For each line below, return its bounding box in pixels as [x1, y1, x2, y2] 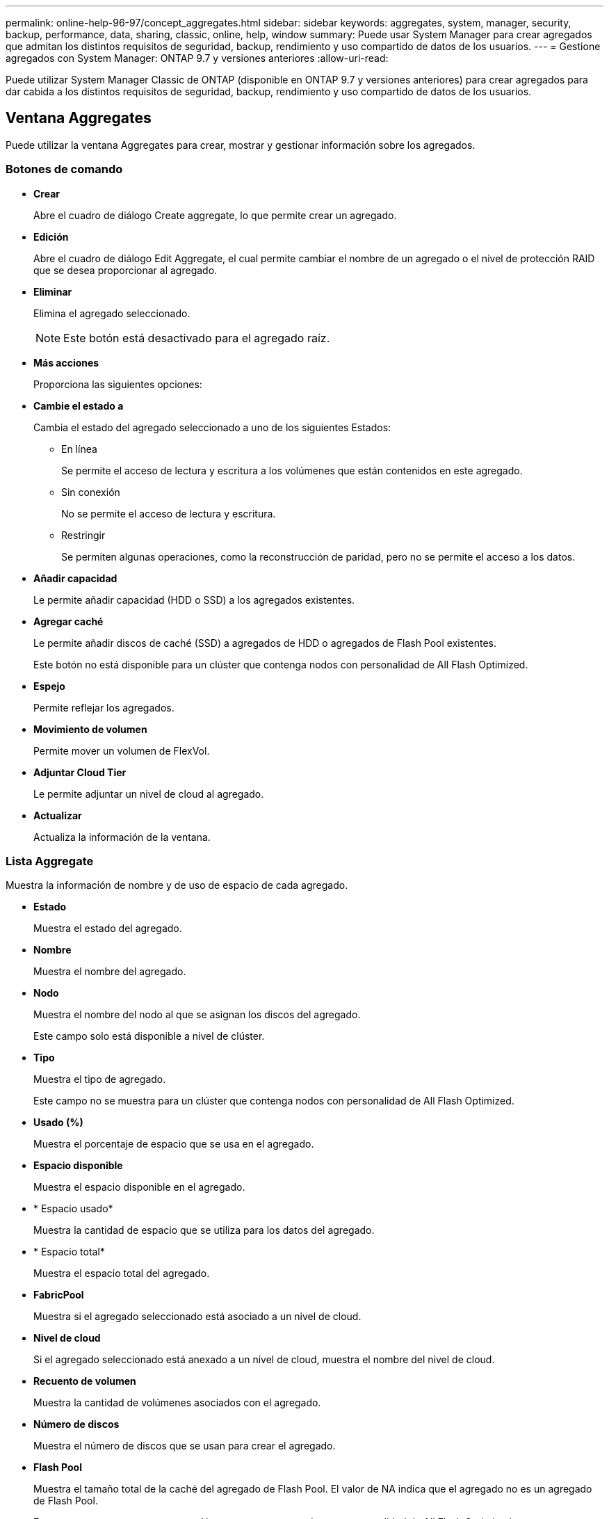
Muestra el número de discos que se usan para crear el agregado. [33, 1440, 336, 1452]
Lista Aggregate [6, 853, 94, 868]
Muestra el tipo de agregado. [33, 1073, 166, 1086]
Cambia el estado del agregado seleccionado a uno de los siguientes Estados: [33, 421, 391, 433]
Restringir [61, 529, 106, 541]
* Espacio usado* [33, 1203, 113, 1215]
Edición [33, 230, 69, 243]
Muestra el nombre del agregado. [33, 965, 186, 978]
